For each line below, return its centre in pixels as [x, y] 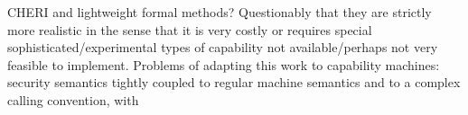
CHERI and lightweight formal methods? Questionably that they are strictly [220, 12]
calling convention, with [73, 99]
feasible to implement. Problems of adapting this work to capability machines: [224, 64]
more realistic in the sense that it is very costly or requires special [190, 29]
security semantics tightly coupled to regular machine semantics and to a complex [234, 82]
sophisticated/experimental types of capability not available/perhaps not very [223, 47]
